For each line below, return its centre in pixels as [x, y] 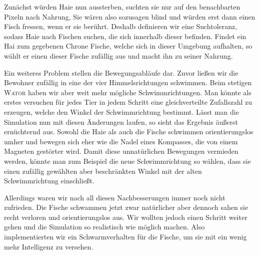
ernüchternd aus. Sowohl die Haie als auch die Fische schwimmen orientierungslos [129, 132]
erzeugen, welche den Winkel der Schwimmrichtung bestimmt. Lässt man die [121, 111]
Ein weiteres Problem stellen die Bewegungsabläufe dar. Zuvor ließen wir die [121, 72]
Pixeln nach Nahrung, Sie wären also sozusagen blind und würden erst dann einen [130, 16]
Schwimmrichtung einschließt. [49, 181]
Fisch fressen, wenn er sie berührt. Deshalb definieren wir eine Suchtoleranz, [121, 26]
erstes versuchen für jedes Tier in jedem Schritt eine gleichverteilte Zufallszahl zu [128, 102]
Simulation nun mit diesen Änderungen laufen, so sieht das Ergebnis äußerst [121, 121]
